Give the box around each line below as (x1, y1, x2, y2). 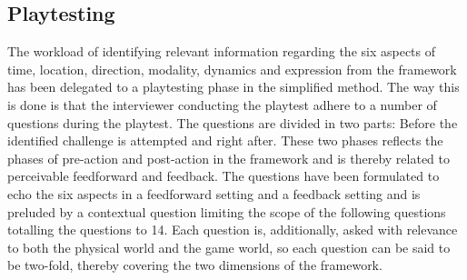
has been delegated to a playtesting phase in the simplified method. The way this (7, 77, 460, 96)
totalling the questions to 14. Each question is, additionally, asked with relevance (7, 220, 458, 239)
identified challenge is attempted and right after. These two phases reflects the (7, 131, 443, 150)
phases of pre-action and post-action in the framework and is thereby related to (7, 148, 451, 167)
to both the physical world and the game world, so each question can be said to (7, 237, 451, 256)
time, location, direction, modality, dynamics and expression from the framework (7, 59, 457, 78)
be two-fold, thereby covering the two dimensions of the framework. (7, 255, 383, 275)
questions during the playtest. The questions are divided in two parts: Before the (7, 113, 458, 132)
